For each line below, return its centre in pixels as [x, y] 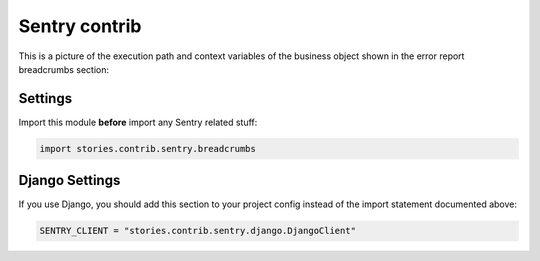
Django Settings [69, 180]
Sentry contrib [80, 26]
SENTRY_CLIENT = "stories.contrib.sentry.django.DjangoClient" [198, 231]
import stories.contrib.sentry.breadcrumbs [148, 148]
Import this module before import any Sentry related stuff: [138, 122]
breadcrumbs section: [64, 69]
